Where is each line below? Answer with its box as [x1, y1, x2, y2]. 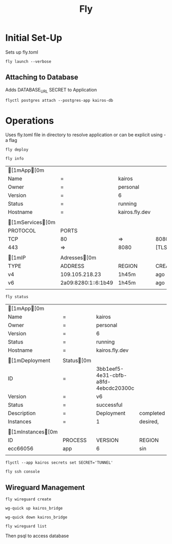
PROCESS [62, 437, 87, 444]
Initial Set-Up [5, 32, 62, 44]
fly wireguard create [5, 497, 52, 502]
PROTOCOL [8, 227, 36, 234]
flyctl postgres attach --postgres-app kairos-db [5, 98, 114, 103]
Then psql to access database [5, 533, 69, 539]
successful [96, 402, 123, 409]
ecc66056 [8, 445, 34, 452]
